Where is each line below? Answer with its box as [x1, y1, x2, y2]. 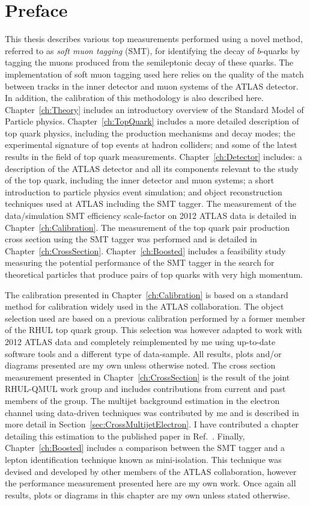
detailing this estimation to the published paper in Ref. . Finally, [5, 429, 245, 442]
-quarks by [261, 44, 300, 57]
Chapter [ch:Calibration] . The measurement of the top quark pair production [5, 221, 290, 233]
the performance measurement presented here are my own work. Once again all [5, 477, 296, 489]
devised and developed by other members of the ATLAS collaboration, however [5, 465, 297, 477]
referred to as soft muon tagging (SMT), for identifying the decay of [5, 44, 255, 57]
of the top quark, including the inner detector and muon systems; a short [5, 174, 275, 186]
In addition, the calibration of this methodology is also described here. [5, 91, 264, 104]
